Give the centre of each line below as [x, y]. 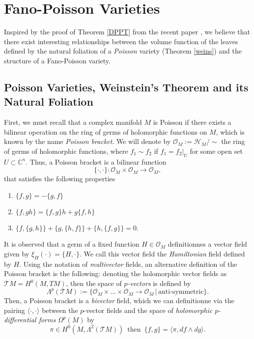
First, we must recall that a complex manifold [73, 122]
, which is [230, 131]
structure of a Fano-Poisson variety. [57, 60]
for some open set [216, 151]
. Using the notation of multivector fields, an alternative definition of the [128, 264]
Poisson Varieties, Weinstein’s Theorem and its [126, 87]
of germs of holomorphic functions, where [66, 151]
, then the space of [94, 283]
